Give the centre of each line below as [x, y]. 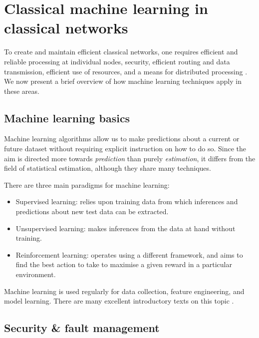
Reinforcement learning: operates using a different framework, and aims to [129, 254]
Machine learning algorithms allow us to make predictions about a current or [122, 139]
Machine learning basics [67, 118]
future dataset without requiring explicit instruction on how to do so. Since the [125, 149]
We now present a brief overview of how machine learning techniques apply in [123, 81]
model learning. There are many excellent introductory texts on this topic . [119, 301]
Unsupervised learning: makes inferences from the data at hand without [126, 228]
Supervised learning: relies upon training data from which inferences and [127, 201]
